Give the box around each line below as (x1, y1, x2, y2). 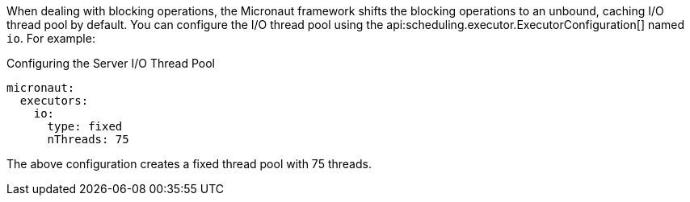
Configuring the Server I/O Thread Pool (6, 56, 215, 70)
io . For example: (6, 31, 95, 45)
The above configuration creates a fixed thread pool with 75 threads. (6, 157, 372, 171)
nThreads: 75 (47, 133, 129, 146)
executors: (19, 94, 89, 107)
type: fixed (47, 120, 123, 133)
